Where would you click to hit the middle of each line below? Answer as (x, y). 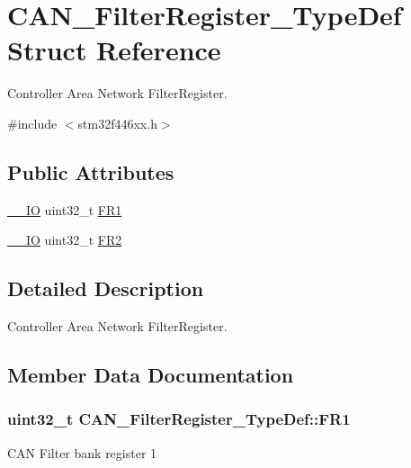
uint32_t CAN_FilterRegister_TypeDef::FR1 (179, 419)
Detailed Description (106, 288)
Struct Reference (114, 50)
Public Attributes (91, 171)
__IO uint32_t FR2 (65, 240)
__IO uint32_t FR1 (65, 209)
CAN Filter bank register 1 (82, 452)
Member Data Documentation (151, 375)
